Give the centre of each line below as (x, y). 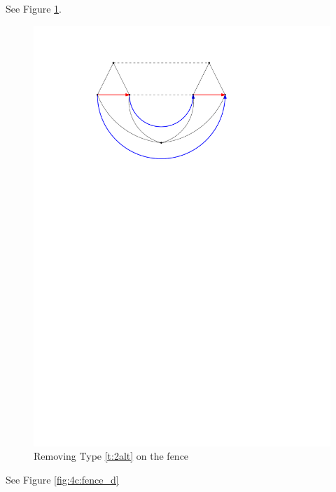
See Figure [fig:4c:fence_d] (62, 479)
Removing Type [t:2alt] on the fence (111, 456)
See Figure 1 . (34, 8)
